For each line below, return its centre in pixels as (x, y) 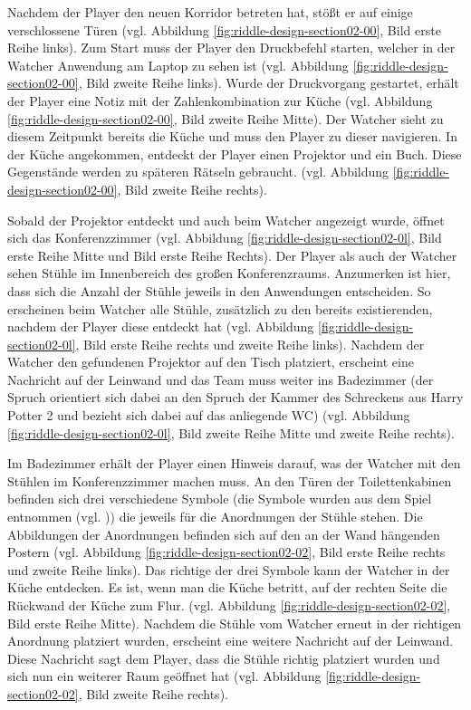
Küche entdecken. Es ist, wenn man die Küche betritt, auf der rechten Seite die (227, 587)
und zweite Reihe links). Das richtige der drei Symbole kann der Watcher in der (229, 569)
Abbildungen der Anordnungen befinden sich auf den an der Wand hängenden (224, 534)
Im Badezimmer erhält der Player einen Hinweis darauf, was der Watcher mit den (234, 463)
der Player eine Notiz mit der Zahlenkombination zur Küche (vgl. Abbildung (220, 100)
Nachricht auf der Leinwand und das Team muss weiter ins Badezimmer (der (221, 379)
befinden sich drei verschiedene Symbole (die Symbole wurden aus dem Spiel (220, 499)
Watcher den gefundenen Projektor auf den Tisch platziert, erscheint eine (211, 362)
